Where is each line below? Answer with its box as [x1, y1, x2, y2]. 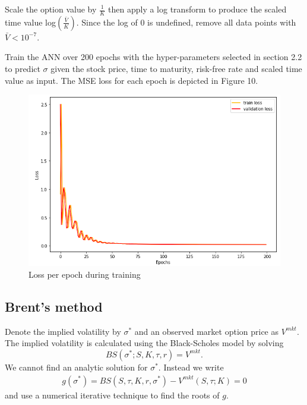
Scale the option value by [5, 3, 97, 15]
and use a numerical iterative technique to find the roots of [5, 388, 220, 401]
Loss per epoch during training [29, 268, 141, 280]
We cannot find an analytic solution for [5, 360, 148, 373]
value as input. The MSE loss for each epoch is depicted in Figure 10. [5, 74, 258, 86]
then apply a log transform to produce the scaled [108, 3, 287, 15]
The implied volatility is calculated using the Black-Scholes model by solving [5, 337, 284, 349]
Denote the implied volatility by [5, 325, 121, 337]
